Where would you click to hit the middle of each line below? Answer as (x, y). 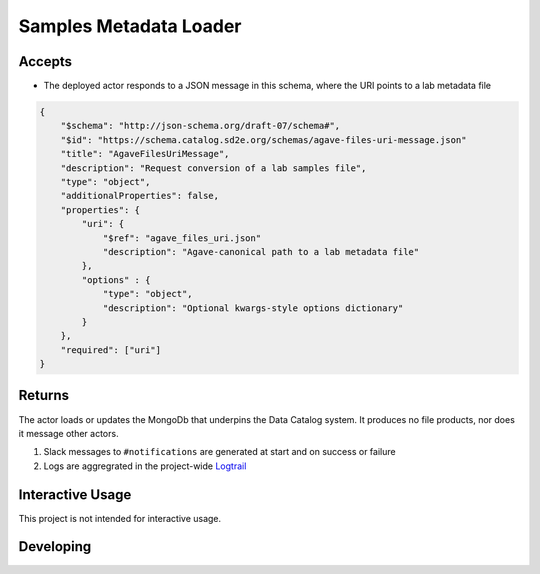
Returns (44, 395)
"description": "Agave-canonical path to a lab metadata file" (261, 251)
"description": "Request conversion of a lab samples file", (213, 168)
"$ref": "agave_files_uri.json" (182, 238)
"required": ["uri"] (111, 349)
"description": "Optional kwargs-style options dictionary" (253, 308)
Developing (55, 546)
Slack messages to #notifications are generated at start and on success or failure (219, 452)
